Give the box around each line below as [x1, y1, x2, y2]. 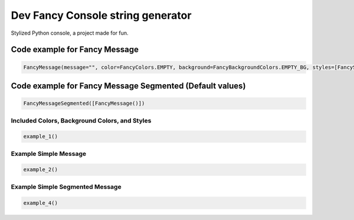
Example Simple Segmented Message [11, 182, 122, 191]
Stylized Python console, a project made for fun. [11, 29, 129, 36]
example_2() [23, 166, 58, 173]
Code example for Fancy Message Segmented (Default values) [11, 81, 246, 91]
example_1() [23, 133, 58, 140]
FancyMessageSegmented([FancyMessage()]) [23, 100, 145, 107]
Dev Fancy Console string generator [11, 9, 192, 22]
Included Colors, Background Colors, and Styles [11, 116, 152, 125]
